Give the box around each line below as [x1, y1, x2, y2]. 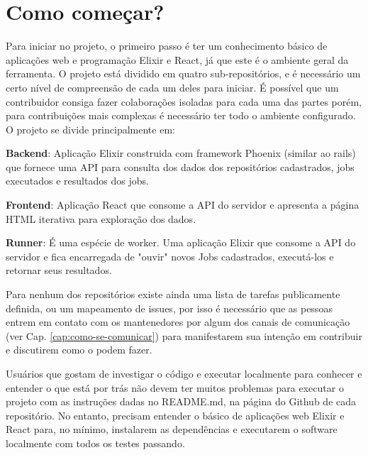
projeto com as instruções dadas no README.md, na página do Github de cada [6, 394, 357, 409]
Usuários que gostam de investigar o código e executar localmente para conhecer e [6, 366, 362, 380]
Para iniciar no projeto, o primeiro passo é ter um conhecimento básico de [6, 38, 328, 53]
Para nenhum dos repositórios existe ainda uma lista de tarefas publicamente [6, 287, 340, 302]
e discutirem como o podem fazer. [6, 342, 152, 357]
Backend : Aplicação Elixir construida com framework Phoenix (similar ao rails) [6, 146, 356, 160]
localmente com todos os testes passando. [6, 435, 185, 450]
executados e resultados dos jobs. [6, 173, 149, 188]
